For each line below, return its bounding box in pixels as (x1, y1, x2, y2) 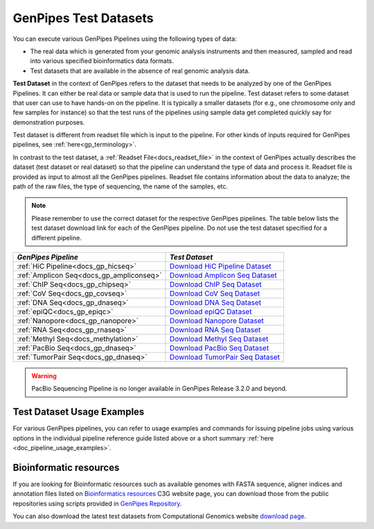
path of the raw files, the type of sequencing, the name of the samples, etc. (12, 182, 229, 190)
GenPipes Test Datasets (12, 10, 154, 26)
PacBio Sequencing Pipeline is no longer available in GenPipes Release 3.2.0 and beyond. (31, 384, 287, 393)
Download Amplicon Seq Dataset (170, 270, 277, 280)
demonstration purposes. (12, 118, 85, 126)
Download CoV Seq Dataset (170, 288, 260, 298)
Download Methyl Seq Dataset (170, 334, 269, 343)
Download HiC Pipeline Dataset (170, 261, 271, 271)
